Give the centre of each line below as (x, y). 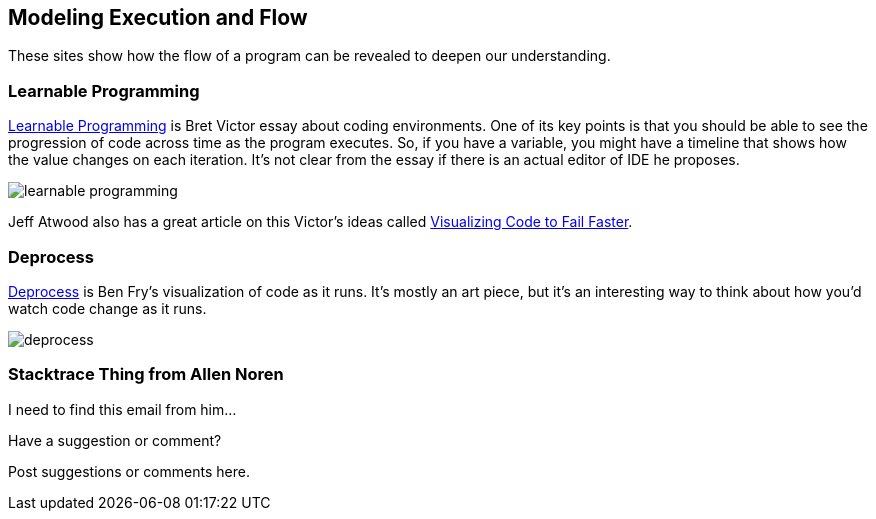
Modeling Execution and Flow (158, 17)
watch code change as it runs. (107, 308)
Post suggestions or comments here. (129, 471)
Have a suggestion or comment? (115, 440)
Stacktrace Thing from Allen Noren (146, 374)
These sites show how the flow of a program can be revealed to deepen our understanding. (309, 56)
